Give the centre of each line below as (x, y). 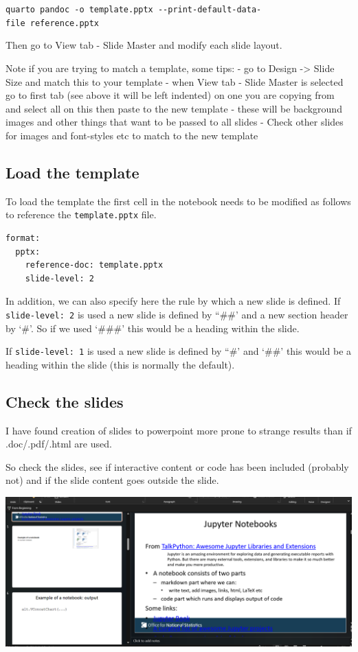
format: (23, 238)
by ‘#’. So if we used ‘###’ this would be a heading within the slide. (153, 328)
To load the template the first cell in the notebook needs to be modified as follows (178, 201)
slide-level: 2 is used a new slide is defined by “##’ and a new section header (177, 314)
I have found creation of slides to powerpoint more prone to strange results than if (179, 430)
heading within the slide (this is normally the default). (120, 364)
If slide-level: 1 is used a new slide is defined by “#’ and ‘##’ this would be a (179, 351)
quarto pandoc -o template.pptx (79, 10)
